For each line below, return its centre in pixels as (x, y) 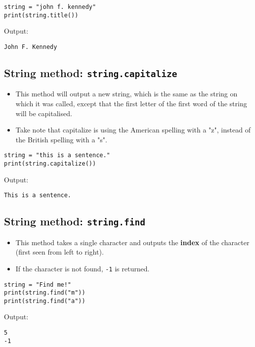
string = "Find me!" (38, 284)
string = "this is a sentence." (57, 155)
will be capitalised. (44, 113)
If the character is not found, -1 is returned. (83, 268)
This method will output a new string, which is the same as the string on (127, 94)
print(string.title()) (41, 15)
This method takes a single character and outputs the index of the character (132, 242)
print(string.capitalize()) (50, 163)
